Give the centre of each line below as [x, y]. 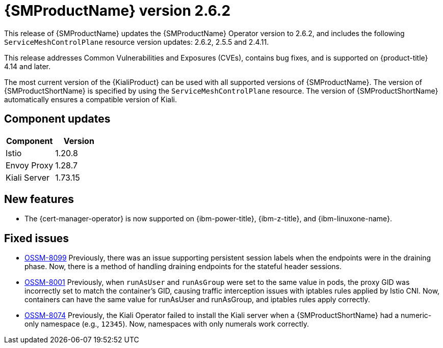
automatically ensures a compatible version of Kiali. [91, 99]
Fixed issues [37, 238]
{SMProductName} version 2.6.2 [118, 11]
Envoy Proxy [30, 165]
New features [39, 199]
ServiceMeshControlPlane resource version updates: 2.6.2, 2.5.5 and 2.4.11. [137, 42]
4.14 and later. [27, 66]
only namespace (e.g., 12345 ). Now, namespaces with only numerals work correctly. [167, 324]
